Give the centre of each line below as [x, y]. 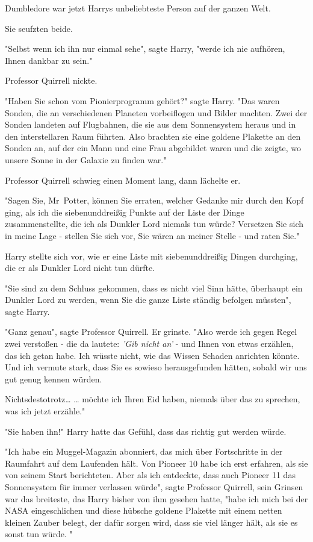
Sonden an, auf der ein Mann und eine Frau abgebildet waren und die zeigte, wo [153, 148]
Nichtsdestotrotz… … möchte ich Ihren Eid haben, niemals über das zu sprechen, [153, 399]
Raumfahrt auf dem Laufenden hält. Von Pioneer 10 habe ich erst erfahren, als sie [156, 463]
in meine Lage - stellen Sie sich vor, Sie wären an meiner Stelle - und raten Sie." [152, 235]
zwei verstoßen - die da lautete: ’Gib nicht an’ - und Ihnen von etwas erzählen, [149, 344]
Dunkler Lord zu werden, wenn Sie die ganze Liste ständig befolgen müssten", [148, 300]
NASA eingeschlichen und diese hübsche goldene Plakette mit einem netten [144, 510]
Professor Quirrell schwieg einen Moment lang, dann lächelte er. [123, 180]
